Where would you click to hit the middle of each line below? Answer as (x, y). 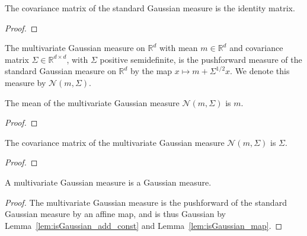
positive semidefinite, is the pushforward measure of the (201, 59)
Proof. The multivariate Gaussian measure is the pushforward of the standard (146, 202)
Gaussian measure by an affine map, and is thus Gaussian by (115, 214)
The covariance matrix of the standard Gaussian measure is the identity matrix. (150, 8)
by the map (151, 71)
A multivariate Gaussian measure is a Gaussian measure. (108, 182)
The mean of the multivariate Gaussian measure (92, 102)
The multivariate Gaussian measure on (75, 48)
